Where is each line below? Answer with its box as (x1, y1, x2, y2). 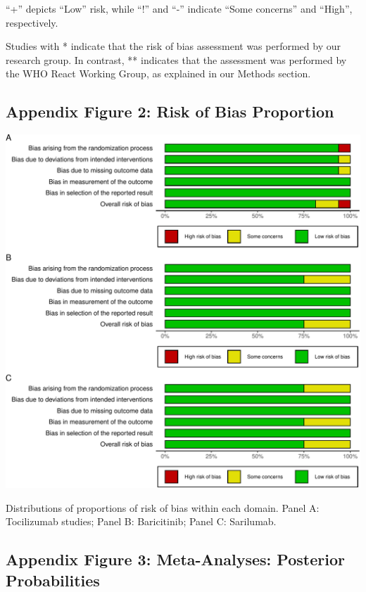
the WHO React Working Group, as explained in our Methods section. (6, 66, 311, 81)
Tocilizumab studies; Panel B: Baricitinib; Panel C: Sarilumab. (6, 514, 277, 529)
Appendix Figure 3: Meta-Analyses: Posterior (6, 548, 345, 570)
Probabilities (6, 569, 100, 591)
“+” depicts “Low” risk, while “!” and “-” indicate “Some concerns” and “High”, (6, 1, 353, 15)
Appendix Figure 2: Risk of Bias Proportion (6, 101, 334, 122)
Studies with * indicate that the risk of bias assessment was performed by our (6, 39, 341, 53)
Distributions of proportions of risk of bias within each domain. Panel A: (6, 500, 320, 515)
